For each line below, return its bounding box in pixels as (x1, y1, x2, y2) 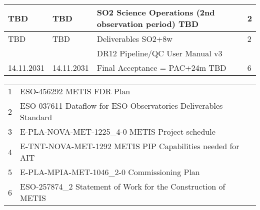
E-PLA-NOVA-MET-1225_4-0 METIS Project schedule (20, 126, 215, 137)
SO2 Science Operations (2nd (96, 6, 215, 18)
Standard (20, 111, 52, 123)
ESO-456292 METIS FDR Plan (20, 85, 130, 97)
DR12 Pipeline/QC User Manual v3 (96, 47, 222, 59)
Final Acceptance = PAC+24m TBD (96, 62, 226, 73)
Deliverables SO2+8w (96, 33, 172, 44)
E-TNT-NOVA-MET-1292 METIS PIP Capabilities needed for (20, 140, 239, 152)
